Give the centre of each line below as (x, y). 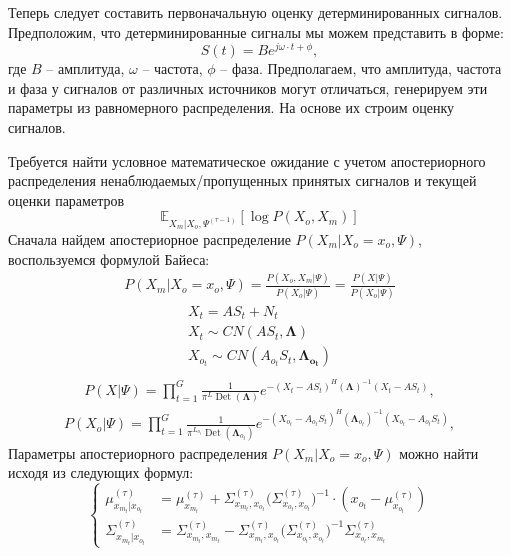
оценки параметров (66, 199)
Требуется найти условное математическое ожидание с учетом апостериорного (247, 160)
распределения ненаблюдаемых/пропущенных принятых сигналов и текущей (242, 180)
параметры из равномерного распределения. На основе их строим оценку (231, 107)
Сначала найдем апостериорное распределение (149, 238)
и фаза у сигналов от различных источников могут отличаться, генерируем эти (248, 87)
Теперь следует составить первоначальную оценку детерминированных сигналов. (255, 12)
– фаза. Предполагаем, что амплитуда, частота (361, 68)
